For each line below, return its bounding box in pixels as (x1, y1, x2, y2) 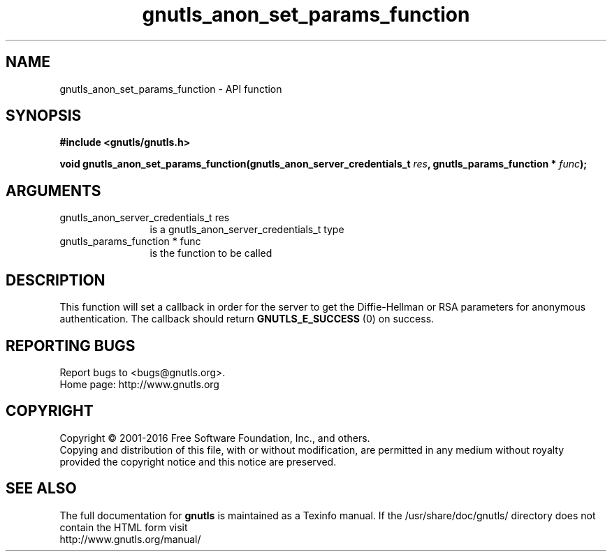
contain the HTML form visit (59, 521, 188, 533)
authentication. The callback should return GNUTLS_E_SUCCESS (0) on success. (59, 313, 435, 325)
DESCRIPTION (6, 271, 105, 289)
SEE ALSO (6, 480, 77, 498)
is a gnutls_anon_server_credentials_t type (150, 223, 344, 236)
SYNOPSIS (6, 107, 82, 125)
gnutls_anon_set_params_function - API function (59, 82, 282, 95)
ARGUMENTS (6, 181, 101, 200)
